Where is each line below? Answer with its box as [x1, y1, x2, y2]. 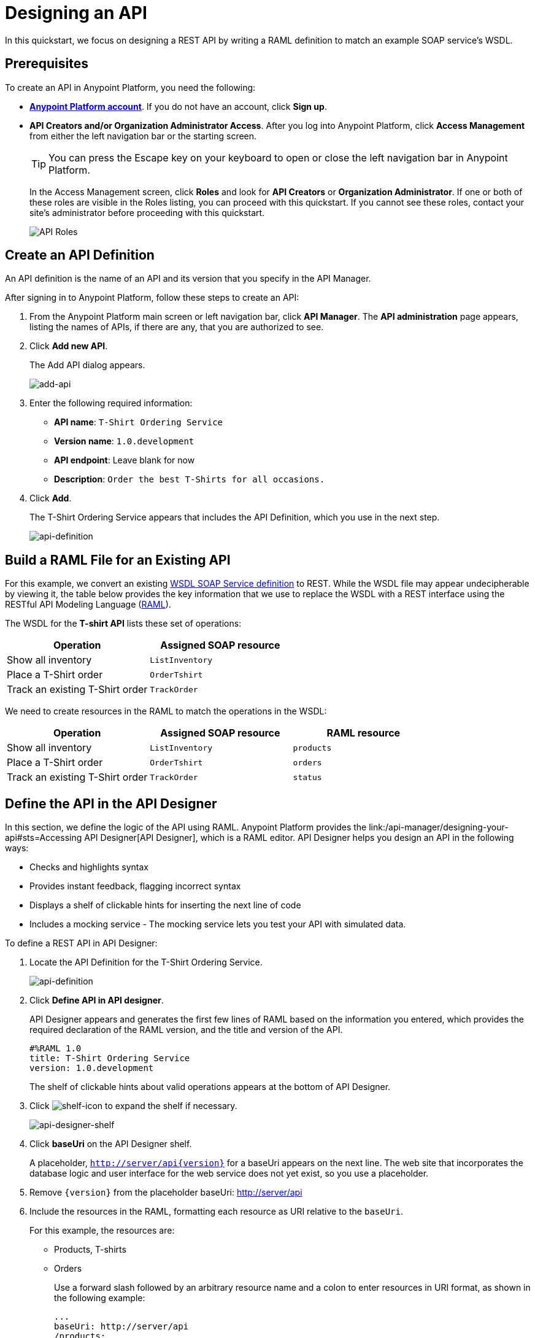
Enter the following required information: [29, 398, 193, 409]
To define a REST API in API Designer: [5, 938, 158, 949]
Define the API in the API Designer [5, 795, 217, 811]
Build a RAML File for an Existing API [5, 552, 231, 568]
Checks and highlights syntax [29, 862, 148, 873]
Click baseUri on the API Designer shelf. [29, 1139, 192, 1150]
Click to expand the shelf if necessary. [29, 1100, 237, 1112]
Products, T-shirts [54, 1244, 126, 1255]
